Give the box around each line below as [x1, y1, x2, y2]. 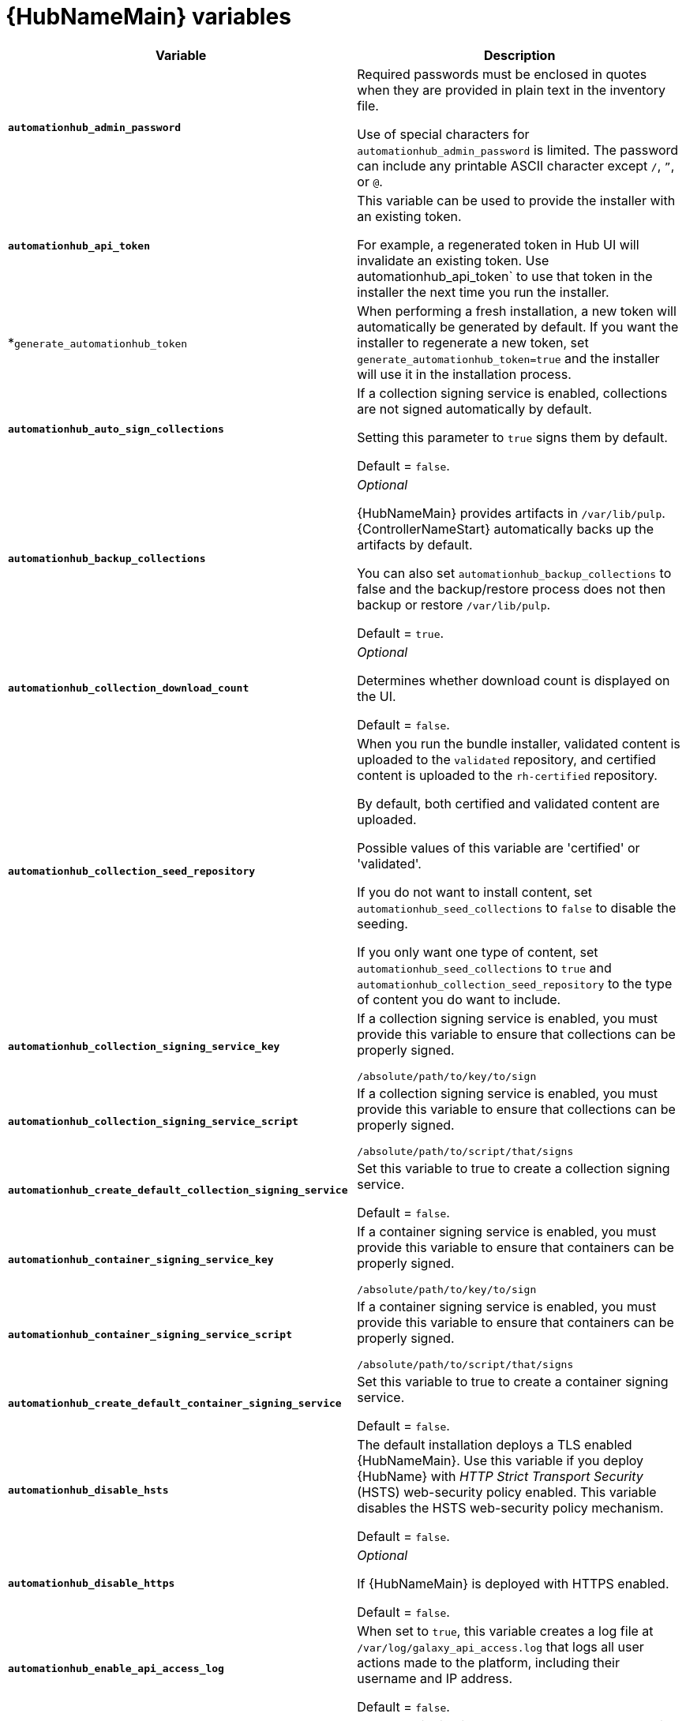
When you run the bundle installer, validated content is [357, 735, 680, 752]
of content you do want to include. [357, 991, 561, 1007]
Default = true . [357, 624, 444, 641]
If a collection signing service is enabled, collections [357, 384, 668, 401]
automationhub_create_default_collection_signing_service [8, 1184, 348, 1197]
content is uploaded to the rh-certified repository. [357, 767, 658, 783]
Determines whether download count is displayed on [357, 672, 670, 688]
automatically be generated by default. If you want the [357, 318, 679, 335]
